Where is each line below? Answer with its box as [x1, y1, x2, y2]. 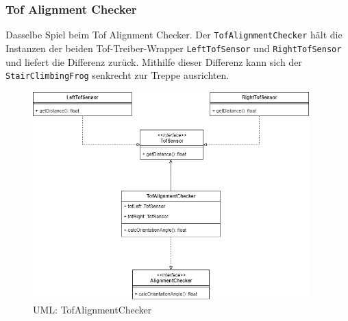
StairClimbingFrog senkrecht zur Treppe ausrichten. [5, 68, 229, 82]
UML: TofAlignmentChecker [33, 302, 152, 317]
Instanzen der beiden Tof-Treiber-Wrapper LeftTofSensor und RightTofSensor [5, 40, 342, 55]
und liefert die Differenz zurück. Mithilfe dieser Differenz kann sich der [5, 54, 302, 69]
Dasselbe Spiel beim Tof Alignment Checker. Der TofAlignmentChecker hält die [5, 27, 343, 42]
